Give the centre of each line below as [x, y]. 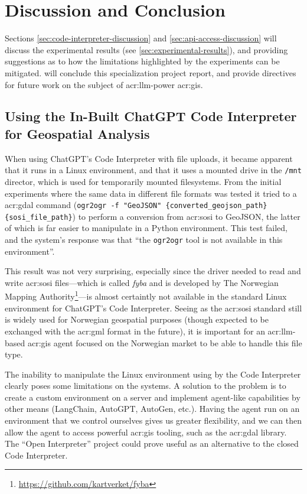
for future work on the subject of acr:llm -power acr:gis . [104, 84]
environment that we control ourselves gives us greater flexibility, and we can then [153, 420]
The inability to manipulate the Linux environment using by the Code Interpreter [153, 374]
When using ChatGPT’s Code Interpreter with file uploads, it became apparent [149, 158]
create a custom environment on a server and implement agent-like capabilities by [153, 397]
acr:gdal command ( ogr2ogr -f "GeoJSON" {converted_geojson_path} [136, 205]
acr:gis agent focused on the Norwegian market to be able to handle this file [165, 342]
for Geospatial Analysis [77, 133]
